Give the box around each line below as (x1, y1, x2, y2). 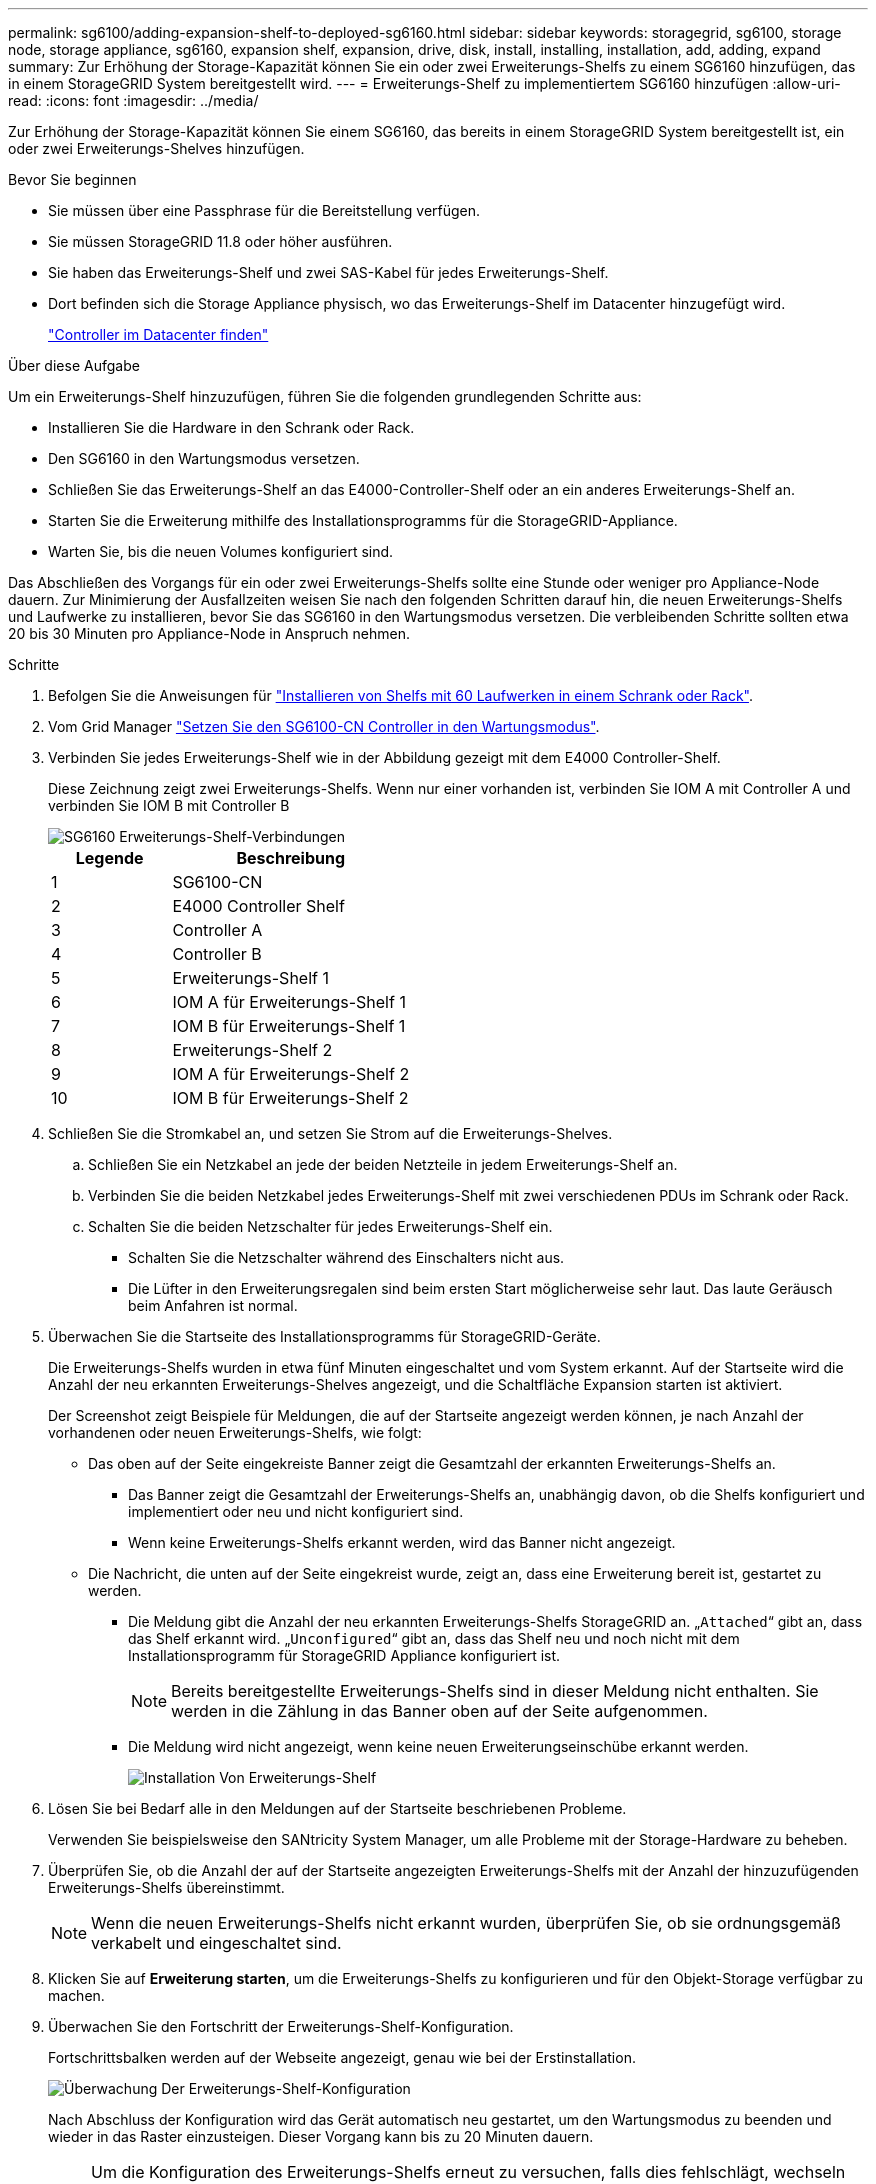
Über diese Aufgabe (8, 357, 140, 374)
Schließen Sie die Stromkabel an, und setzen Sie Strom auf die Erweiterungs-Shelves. (48, 1125, 613, 1142)
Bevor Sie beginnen (8, 171, 137, 188)
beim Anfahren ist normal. (128, 1297, 298, 1314)
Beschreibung (236, 848, 346, 868)
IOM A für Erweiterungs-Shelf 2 (172, 1064, 410, 1084)
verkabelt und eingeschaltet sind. (91, 1933, 342, 1953)
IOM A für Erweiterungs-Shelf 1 (172, 992, 406, 1012)
